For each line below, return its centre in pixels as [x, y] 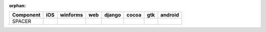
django [113, 15]
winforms [71, 15]
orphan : [17, 6]
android [170, 15]
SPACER [22, 21]
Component [26, 15]
